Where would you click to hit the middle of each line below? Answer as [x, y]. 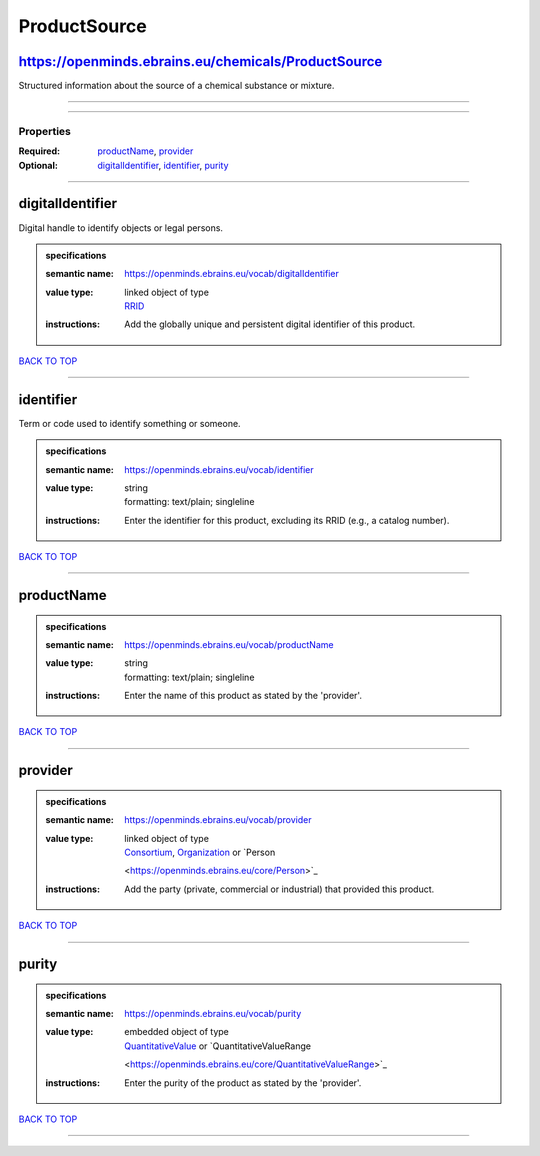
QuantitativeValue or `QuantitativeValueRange [218, 1046]
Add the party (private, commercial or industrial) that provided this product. [279, 889]
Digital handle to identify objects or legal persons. [121, 227]
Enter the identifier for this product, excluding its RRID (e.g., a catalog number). [287, 520]
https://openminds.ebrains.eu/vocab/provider [218, 820]
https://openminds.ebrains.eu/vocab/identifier [219, 469]
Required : [39, 151]
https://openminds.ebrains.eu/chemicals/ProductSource [200, 61]
